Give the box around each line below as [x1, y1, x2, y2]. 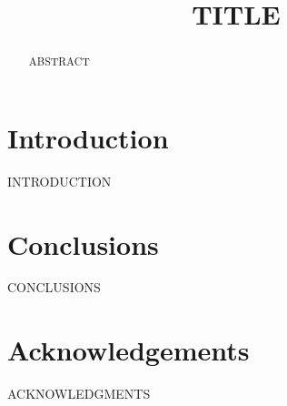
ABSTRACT [28, 54, 90, 69]
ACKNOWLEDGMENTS [7, 384, 151, 403]
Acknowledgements [7, 331, 250, 369]
